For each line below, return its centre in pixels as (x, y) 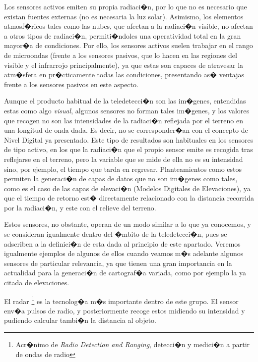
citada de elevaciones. (37, 283)
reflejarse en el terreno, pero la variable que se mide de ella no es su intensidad (124, 159)
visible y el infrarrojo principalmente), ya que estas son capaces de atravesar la (124, 65)
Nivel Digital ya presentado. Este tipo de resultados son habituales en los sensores (129, 139)
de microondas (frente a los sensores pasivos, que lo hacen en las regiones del (121, 55)
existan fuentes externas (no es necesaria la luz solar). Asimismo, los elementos (124, 16)
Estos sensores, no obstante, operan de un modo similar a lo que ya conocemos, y (128, 224)
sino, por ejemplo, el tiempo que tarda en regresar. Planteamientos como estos (123, 169)
